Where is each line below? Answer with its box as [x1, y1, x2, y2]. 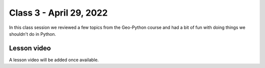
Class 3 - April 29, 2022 [9, 7, 108, 18]
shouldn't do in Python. [9, 31, 56, 37]
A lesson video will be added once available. [9, 57, 99, 63]
